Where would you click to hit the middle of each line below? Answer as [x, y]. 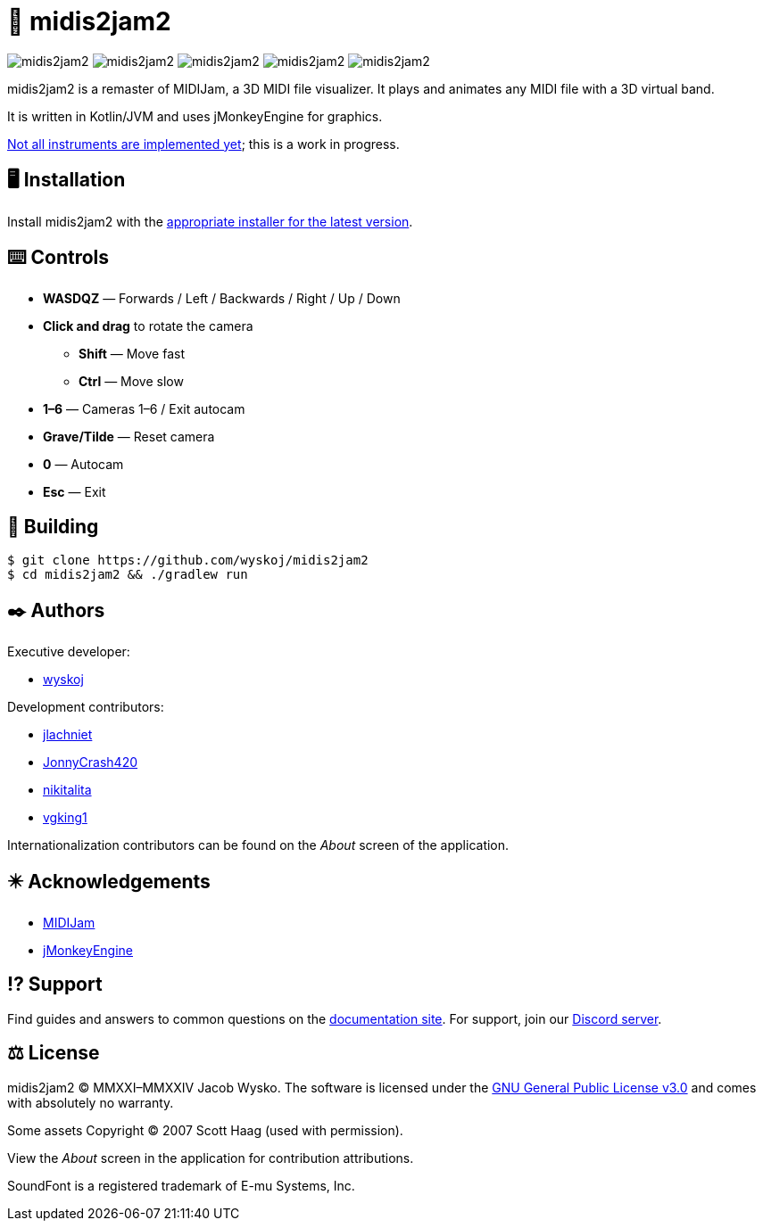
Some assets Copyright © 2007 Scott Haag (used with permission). [205, 1130]
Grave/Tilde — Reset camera [129, 437]
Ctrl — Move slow [131, 382]
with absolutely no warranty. [91, 1102]
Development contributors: [86, 707]
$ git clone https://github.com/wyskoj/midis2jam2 [188, 560]
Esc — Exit [75, 492]
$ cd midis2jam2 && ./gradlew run [128, 575]
